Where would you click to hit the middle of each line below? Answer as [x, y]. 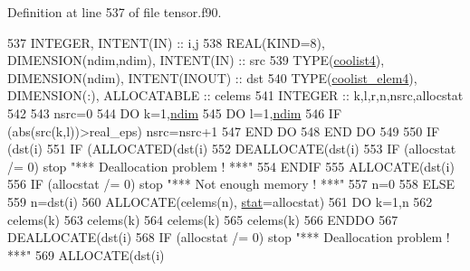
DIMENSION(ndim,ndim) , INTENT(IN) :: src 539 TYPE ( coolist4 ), [196, 60]
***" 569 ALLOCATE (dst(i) [86, 254]
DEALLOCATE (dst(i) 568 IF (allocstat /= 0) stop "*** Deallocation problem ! [229, 237]
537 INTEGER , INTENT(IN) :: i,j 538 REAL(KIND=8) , [166, 42]
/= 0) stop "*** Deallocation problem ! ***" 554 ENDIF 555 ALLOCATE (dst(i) [231, 166]
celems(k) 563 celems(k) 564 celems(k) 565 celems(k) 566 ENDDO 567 [203, 219]
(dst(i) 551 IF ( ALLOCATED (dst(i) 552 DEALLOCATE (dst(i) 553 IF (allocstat [232, 149]
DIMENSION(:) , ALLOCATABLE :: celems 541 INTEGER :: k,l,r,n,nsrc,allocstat [235, 95]
